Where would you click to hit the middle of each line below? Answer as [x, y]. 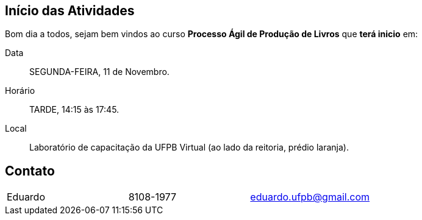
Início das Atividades [70, 11]
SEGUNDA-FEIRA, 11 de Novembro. [99, 72]
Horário [20, 91]
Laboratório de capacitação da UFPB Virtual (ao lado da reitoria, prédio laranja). [189, 147]
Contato [30, 171]
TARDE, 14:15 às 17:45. [74, 110]
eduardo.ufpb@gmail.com [310, 197]
